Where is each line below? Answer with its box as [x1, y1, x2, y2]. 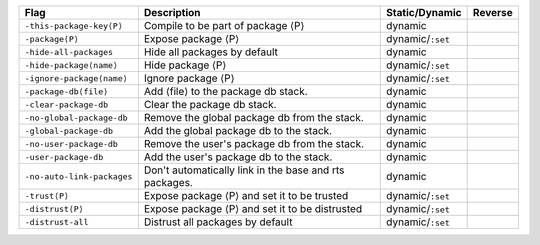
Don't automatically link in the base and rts [143, 163, 345, 177]
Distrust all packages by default [143, 215, 293, 229]
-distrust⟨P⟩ [24, 203, 84, 214]
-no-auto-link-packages [24, 171, 133, 182]
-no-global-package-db [24, 112, 129, 123]
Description [143, 6, 201, 19]
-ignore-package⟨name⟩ [24, 73, 129, 84]
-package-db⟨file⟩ [24, 86, 109, 97]
